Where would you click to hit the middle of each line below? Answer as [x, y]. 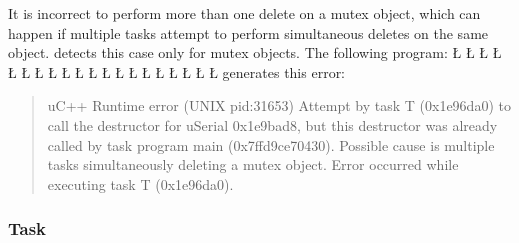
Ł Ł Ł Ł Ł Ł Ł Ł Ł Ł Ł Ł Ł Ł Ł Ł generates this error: [177, 71]
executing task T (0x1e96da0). [140, 183]
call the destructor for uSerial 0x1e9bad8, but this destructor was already [272, 124]
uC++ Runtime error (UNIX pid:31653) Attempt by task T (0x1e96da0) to [279, 105]
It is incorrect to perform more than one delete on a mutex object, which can [244, 13]
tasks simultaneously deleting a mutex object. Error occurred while [253, 164]
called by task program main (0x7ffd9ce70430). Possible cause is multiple [271, 144]
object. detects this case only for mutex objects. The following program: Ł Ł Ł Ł [255, 52]
